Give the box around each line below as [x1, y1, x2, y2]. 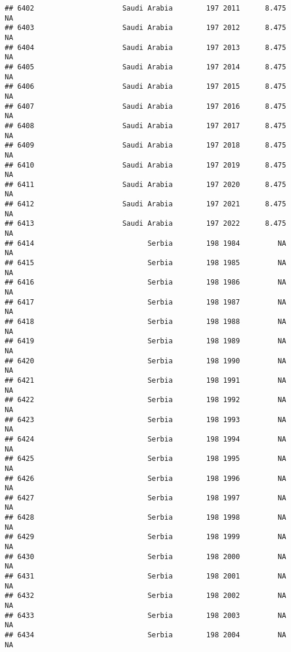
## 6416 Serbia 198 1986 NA [5, 278, 286, 287]
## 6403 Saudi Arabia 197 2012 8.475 [5, 24, 286, 32]
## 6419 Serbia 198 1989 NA [5, 337, 286, 346]
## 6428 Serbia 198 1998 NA [5, 513, 286, 522]
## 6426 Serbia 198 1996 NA [5, 474, 286, 483]
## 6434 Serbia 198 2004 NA [5, 631, 286, 639]
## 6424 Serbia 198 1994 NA [5, 434, 286, 443]
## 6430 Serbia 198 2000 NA [5, 552, 286, 561]
